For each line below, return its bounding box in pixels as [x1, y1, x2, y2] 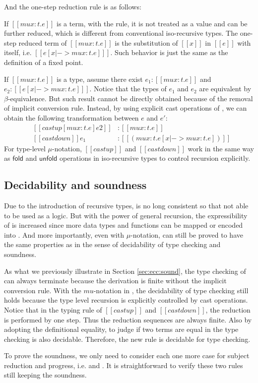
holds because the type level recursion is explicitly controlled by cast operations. [4, 295, 248, 305]
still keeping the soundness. [4, 370, 87, 380]
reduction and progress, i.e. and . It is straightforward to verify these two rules [4, 360, 243, 370]
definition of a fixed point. [4, 57, 83, 67]
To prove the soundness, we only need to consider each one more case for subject [4, 350, 250, 361]
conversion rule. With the [4, 285, 81, 295]
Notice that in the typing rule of [4, 304, 102, 315]
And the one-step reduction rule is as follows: [4, 1, 141, 11]
